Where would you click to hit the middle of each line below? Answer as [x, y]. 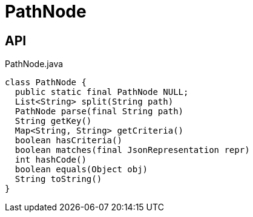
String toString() [58, 179]
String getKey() [53, 121]
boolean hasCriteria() [68, 141]
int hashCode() [51, 160]
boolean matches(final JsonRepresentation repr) [132, 150]
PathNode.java [34, 64]
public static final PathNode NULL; [102, 92]
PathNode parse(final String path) [99, 112]
